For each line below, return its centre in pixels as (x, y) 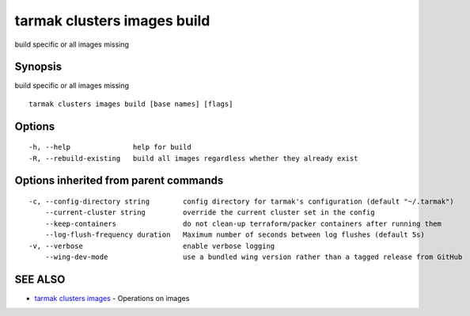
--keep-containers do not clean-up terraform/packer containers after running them (243, 223)
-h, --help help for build (110, 147)
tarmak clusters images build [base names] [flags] (131, 104)
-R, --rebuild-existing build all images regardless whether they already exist (193, 158)
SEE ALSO (40, 279)
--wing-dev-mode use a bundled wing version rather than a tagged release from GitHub (254, 257)
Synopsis (38, 67)
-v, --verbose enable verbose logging (152, 246)
